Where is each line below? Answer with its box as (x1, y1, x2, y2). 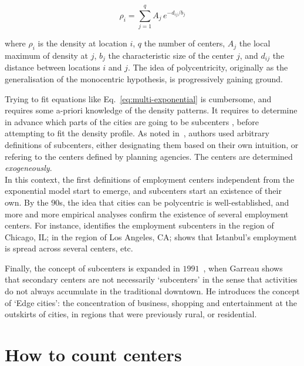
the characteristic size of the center (108, 49, 234, 61)
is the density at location (38, 37, 127, 49)
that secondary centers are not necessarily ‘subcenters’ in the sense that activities (5, 273, 298, 286)
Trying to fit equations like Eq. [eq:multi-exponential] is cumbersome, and (5, 92, 272, 105)
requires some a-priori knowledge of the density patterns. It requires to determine (5, 104, 298, 116)
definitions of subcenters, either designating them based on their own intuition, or (5, 138, 299, 150)
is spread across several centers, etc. (5, 242, 133, 254)
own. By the (5, 196, 49, 208)
